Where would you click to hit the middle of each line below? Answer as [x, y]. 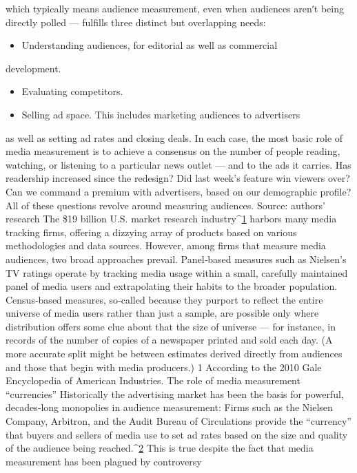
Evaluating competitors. [72, 91]
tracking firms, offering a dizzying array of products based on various [151, 232]
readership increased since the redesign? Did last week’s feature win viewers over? [178, 178]
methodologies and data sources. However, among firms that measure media [166, 245]
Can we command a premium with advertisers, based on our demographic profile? [178, 191]
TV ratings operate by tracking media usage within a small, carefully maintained [177, 272]
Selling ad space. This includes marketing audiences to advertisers [161, 114]
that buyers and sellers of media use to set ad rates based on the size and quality [177, 434]
